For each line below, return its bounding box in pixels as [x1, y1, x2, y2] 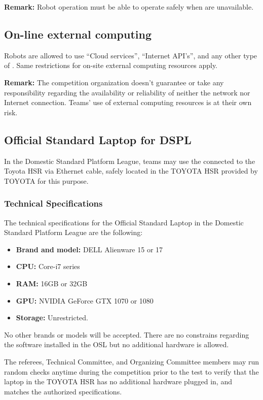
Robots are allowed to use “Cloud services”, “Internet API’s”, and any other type [4, 50, 257, 60]
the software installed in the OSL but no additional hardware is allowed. [4, 339, 229, 350]
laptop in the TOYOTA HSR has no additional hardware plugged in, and [4, 376, 232, 387]
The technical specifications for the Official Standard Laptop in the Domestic [4, 217, 244, 227]
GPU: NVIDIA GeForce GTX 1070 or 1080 [16, 295, 154, 306]
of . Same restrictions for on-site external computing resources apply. [4, 60, 218, 71]
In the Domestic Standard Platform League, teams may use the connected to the [4, 155, 255, 166]
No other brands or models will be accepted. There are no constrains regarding [4, 329, 249, 340]
